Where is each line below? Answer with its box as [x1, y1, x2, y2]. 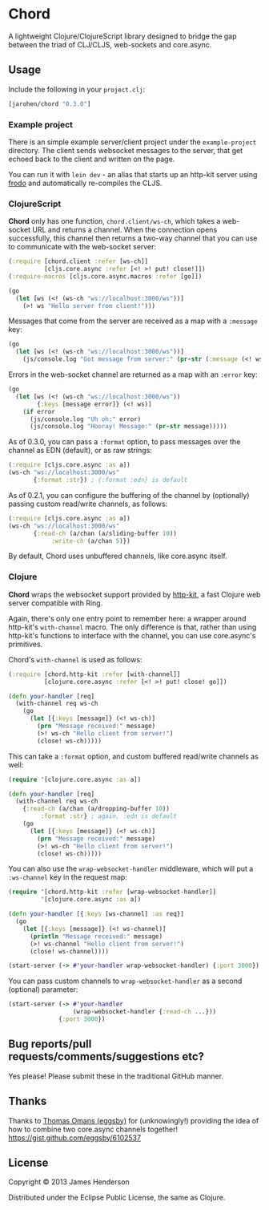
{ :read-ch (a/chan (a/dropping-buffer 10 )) [22, 805, 171, 813]
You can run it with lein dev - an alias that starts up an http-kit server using [8, 169, 258, 179]
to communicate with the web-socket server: [8, 242, 157, 252]
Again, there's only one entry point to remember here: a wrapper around [8, 613, 247, 623]
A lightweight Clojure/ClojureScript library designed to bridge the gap [8, 31, 238, 41]
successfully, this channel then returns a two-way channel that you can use [8, 233, 258, 243]
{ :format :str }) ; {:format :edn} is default [33, 476, 188, 484]
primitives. [8, 639, 43, 649]
